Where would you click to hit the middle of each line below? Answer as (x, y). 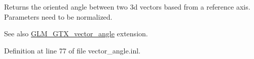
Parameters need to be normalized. (58, 16)
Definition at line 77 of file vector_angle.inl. (72, 50)
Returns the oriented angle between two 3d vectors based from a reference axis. (127, 7)
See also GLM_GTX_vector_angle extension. (76, 34)
